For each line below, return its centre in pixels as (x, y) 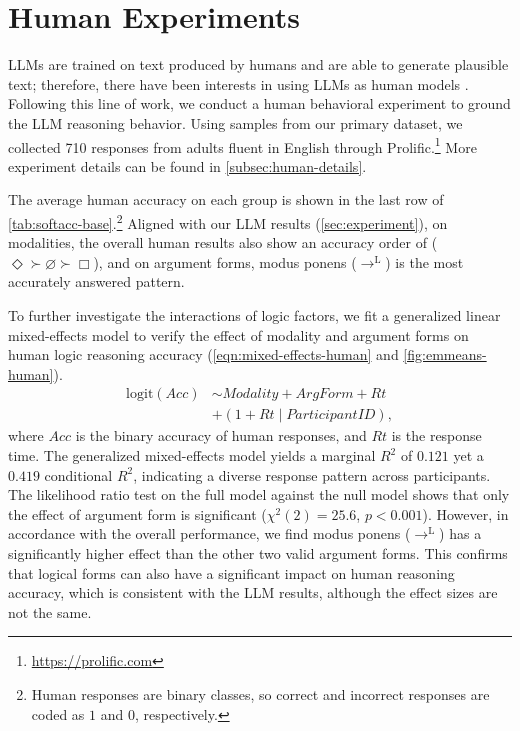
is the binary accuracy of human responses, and (221, 435)
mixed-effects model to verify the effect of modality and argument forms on (238, 334)
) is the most (424, 261)
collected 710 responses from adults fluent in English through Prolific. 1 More (242, 145)
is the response (436, 435)
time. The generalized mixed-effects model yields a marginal (192, 455)
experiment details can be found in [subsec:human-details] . (187, 165)
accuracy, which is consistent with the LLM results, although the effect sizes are (253, 592)
